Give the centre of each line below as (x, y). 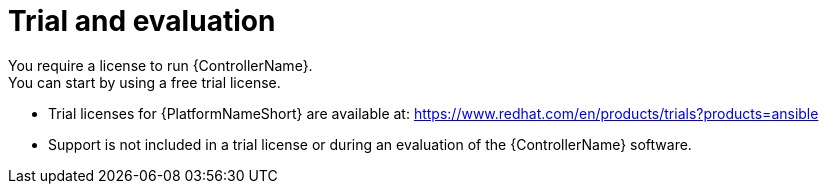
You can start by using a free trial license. (144, 82)
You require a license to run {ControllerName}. (160, 65)
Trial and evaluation (142, 21)
